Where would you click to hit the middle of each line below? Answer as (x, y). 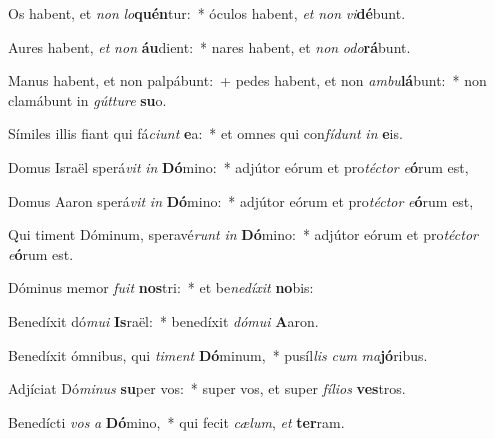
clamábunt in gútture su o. (87, 99)
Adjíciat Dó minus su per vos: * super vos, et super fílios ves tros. (207, 388)
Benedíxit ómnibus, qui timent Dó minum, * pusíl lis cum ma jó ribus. (218, 354)
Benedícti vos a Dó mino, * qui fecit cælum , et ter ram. (176, 421)
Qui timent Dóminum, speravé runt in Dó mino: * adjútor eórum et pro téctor (243, 234)
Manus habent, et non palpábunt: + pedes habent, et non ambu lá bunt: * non (247, 80)
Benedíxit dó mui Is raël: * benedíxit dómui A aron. (163, 320)
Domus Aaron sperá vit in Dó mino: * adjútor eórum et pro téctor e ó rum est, (241, 200)
